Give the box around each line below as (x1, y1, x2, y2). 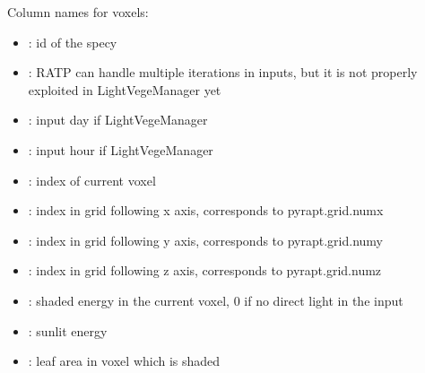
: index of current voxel (28, 170, 156, 189)
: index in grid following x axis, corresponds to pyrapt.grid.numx (28, 201, 384, 220)
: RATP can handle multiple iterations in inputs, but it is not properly (28, 63, 418, 82)
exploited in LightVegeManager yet (28, 80, 221, 99)
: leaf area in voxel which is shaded (28, 351, 221, 370)
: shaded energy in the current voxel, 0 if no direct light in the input (28, 291, 403, 309)
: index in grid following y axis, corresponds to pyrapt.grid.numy (28, 230, 384, 249)
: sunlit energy (28, 321, 108, 340)
